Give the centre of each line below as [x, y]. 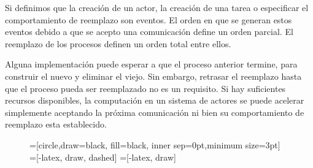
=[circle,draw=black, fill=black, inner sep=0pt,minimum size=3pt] [155, 144]
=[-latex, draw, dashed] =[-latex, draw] [103, 157]
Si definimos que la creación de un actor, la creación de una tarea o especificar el [157, 7]
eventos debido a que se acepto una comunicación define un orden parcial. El [149, 32]
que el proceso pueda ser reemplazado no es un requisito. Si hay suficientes [145, 88]
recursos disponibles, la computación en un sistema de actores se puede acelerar [155, 100]
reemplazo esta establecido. [56, 124]
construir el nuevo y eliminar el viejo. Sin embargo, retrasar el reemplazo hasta [153, 76]
